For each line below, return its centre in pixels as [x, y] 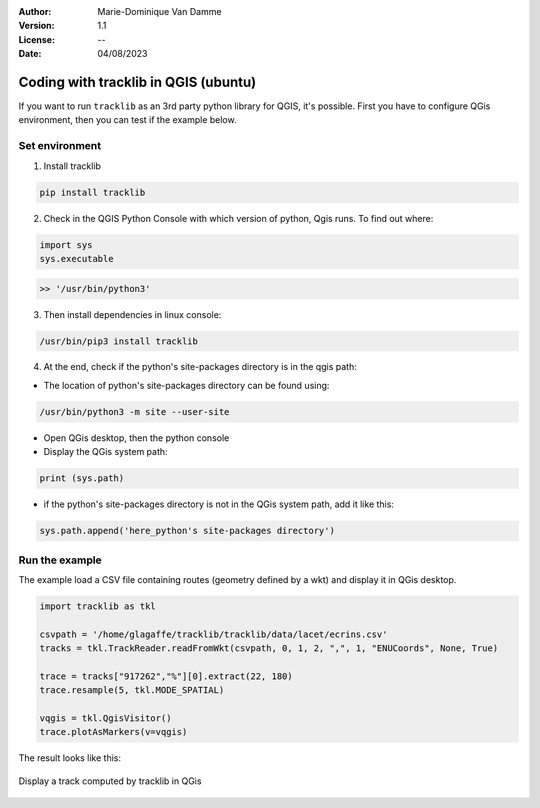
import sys [66, 244]
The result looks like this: [70, 758]
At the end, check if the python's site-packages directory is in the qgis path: [200, 367]
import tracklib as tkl [98, 606]
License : [36, 39]
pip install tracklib [92, 192]
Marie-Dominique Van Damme [159, 11]
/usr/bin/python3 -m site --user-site [134, 411]
